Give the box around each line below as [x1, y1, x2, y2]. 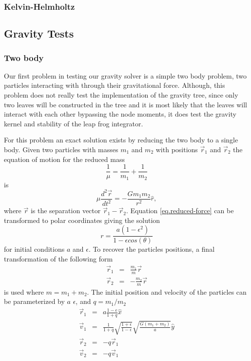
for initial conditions [4, 244, 65, 254]
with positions [155, 144, 198, 154]
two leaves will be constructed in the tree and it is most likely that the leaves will [4, 99, 247, 109]
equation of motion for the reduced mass [4, 154, 125, 164]
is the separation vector [30, 205, 101, 216]
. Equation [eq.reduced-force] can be [126, 205, 234, 216]
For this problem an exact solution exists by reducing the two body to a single [4, 135, 238, 145]
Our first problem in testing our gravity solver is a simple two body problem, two [4, 70, 247, 80]
